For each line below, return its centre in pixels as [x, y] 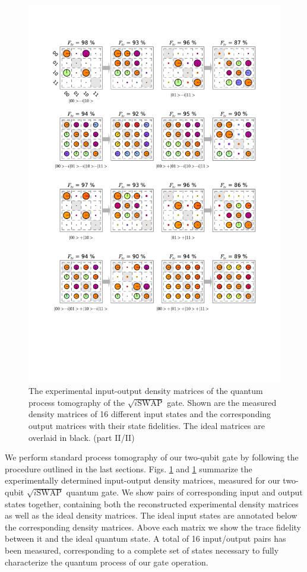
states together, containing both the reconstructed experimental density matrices [152, 503]
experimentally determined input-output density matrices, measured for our [143, 480]
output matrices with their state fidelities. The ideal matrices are [147, 425]
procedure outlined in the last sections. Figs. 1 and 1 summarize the [129, 468]
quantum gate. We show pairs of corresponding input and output [184, 492]
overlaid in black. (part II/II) [82, 437]
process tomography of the [77, 402]
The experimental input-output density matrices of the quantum [146, 391]
